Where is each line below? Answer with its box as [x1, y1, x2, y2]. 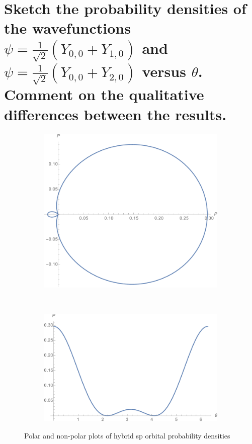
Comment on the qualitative [4, 84, 204, 105]
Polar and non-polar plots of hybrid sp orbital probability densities [24, 430, 230, 440]
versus [142, 61, 186, 81]
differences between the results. [4, 104, 227, 124]
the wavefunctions [4, 18, 131, 38]
